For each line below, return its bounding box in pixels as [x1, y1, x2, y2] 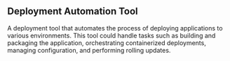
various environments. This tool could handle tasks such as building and [7, 31, 216, 40]
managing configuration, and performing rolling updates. [7, 46, 171, 54]
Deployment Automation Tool [7, 6, 138, 17]
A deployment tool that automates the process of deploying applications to [7, 24, 223, 32]
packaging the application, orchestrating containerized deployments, [7, 38, 207, 47]
